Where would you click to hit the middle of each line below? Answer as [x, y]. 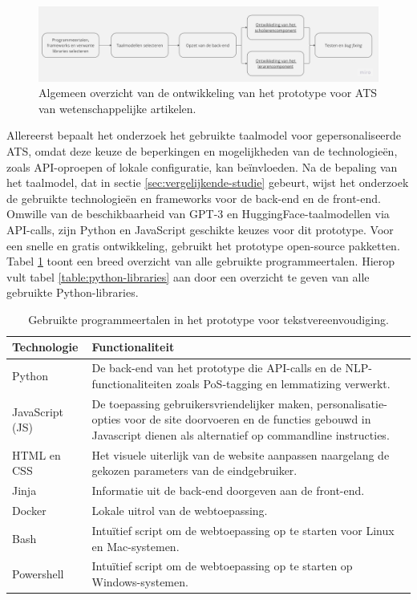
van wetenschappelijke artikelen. [117, 108]
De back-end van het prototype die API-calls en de [217, 368]
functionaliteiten [132, 383]
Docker [29, 511]
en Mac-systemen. [136, 546]
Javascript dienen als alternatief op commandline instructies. [241, 434]
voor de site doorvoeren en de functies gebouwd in [248, 419]
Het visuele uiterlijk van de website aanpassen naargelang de [241, 454]
